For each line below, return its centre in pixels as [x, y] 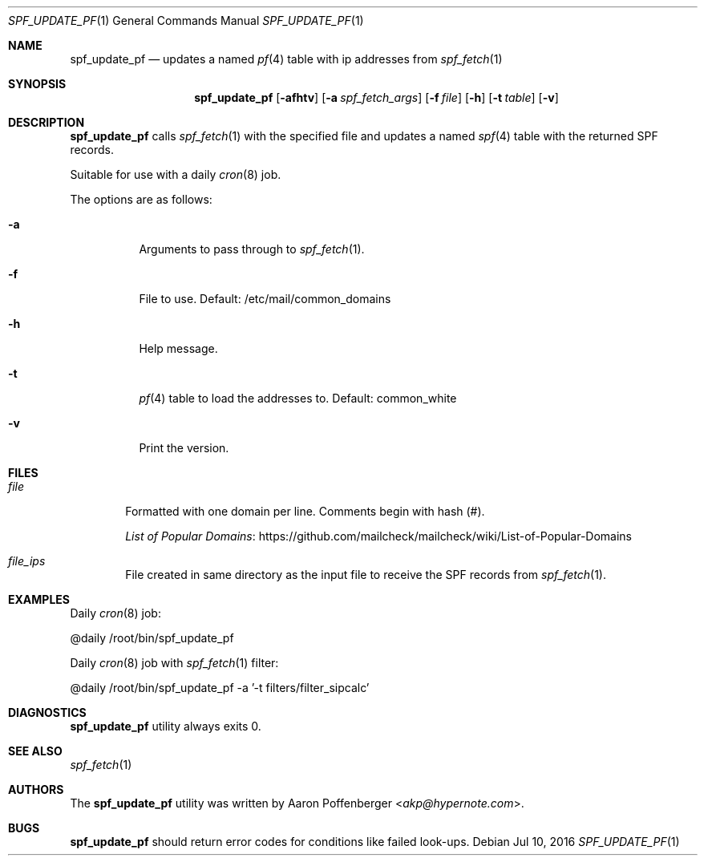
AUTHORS [36, 789]
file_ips [27, 561]
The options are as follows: [141, 199]
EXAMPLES [39, 599]
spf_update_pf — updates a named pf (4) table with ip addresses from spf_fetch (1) [286, 59]
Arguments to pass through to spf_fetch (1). [252, 249]
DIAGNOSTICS [47, 712]
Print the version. [184, 448]
